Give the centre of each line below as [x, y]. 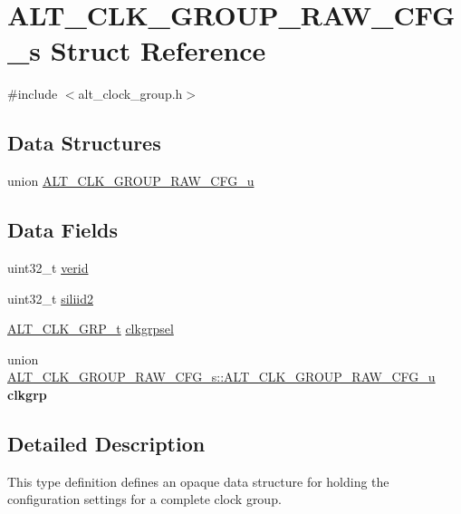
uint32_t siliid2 [50, 298]
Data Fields [63, 230]
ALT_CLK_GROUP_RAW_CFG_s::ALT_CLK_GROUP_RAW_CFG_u [221, 377]
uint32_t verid [48, 267]
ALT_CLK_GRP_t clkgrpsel [91, 329]
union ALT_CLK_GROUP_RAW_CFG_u [131, 181]
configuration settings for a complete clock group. [144, 499]
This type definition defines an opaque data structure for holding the [198, 481]
